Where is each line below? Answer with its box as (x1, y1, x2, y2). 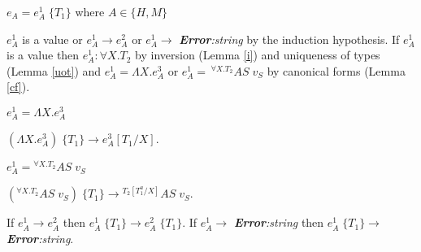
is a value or (22, 30, 83, 47)
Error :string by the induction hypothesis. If (179, 30, 400, 47)
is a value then (7, 46, 80, 63)
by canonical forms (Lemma (267, 62, 406, 79)
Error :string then (233, 214, 324, 231)
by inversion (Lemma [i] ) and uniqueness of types (135, 46, 380, 63)
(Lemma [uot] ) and (7, 62, 102, 79)
